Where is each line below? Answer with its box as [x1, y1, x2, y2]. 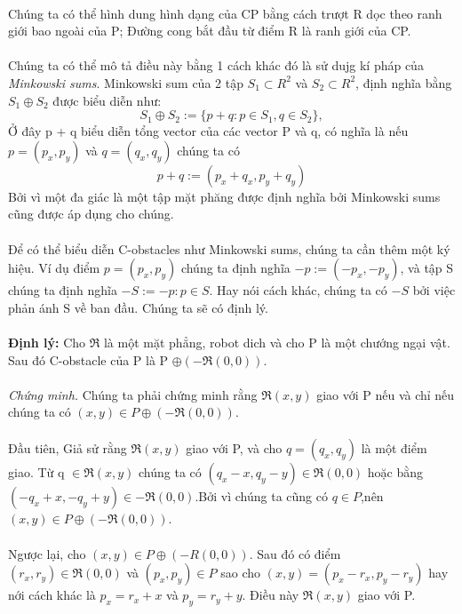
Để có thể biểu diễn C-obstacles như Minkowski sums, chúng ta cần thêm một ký [8, 239, 450, 258]
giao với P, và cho [186, 439, 283, 458]
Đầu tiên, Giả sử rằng [8, 439, 127, 458]
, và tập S [400, 259, 454, 277]
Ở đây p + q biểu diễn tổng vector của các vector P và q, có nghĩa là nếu [8, 122, 409, 140]
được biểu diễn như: [52, 91, 162, 109]
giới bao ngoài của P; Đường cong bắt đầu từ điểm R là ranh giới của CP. [8, 21, 411, 40]
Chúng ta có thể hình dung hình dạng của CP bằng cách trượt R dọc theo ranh [8, 4, 442, 22]
